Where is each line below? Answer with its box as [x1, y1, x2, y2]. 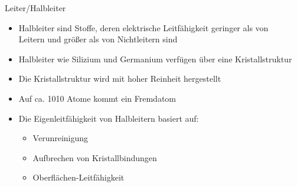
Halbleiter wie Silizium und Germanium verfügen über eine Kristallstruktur [18, 52, 292, 65]
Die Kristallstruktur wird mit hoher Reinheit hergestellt [18, 72, 221, 85]
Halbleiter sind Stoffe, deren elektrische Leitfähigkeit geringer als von [18, 21, 269, 34]
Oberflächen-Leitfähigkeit [32, 171, 125, 183]
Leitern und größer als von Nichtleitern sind [18, 33, 178, 45]
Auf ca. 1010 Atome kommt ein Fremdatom [18, 92, 176, 104]
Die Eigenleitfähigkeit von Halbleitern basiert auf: [18, 112, 199, 124]
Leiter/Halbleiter [5, 2, 66, 14]
